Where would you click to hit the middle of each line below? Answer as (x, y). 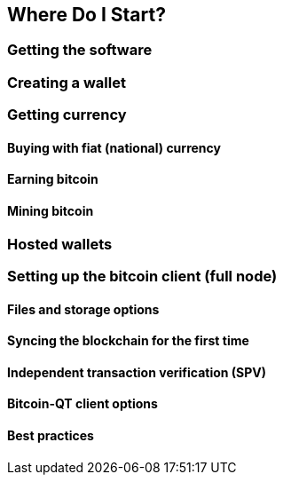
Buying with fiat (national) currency (114, 147)
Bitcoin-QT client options (83, 404)
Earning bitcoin (53, 179)
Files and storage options (83, 309)
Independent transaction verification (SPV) (137, 372)
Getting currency (67, 115)
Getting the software (80, 50)
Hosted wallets (60, 244)
